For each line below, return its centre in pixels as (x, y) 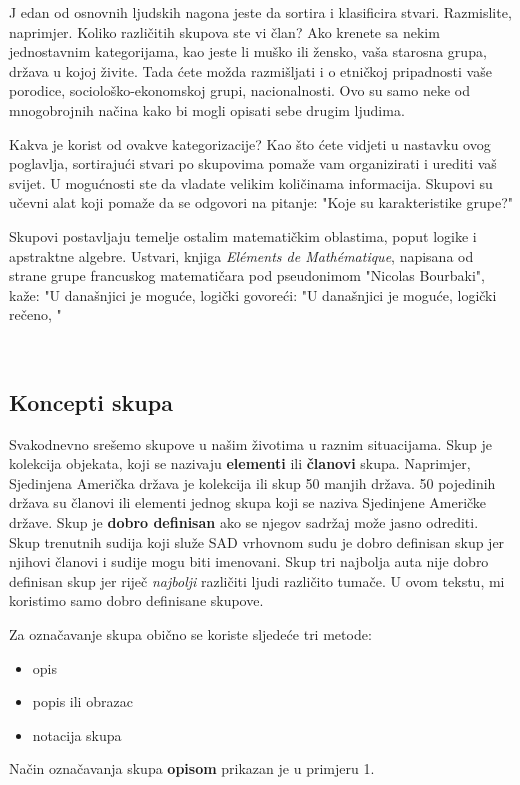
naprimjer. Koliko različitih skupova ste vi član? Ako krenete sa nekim (224, 31)
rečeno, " (35, 314)
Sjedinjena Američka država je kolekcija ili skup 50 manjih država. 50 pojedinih (252, 482)
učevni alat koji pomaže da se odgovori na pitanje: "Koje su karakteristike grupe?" (261, 202)
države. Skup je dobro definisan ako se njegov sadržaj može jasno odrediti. (244, 522)
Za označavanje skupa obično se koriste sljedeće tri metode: (190, 634)
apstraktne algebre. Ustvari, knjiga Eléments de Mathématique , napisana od (241, 255)
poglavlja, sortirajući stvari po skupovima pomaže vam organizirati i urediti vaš (253, 163)
